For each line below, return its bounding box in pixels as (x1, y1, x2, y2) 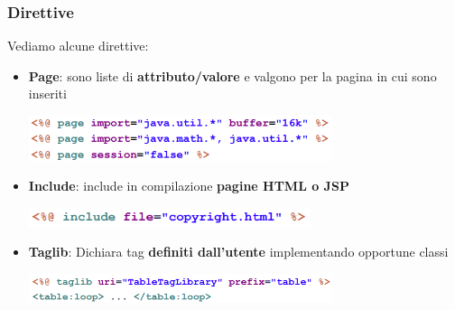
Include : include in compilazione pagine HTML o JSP (28, 176, 349, 195)
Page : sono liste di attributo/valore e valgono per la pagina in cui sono (28, 66, 437, 85)
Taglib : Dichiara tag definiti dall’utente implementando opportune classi (28, 242, 449, 261)
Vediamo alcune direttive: (7, 36, 149, 55)
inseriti (28, 84, 67, 103)
